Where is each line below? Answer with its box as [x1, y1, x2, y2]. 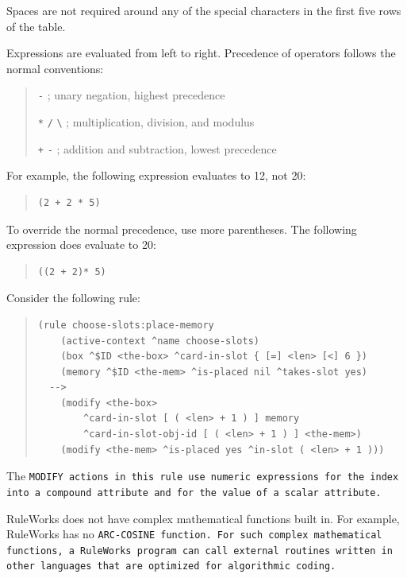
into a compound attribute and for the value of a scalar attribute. [6, 487, 382, 498]
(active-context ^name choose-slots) [60, 335, 259, 347]
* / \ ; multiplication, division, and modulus [37, 114, 255, 130]
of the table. [6, 17, 66, 34]
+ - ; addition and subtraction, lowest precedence [37, 140, 277, 157]
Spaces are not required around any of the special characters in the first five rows [6, 2, 401, 18]
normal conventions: [6, 60, 104, 76]
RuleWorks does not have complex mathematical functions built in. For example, [6, 510, 400, 526]
